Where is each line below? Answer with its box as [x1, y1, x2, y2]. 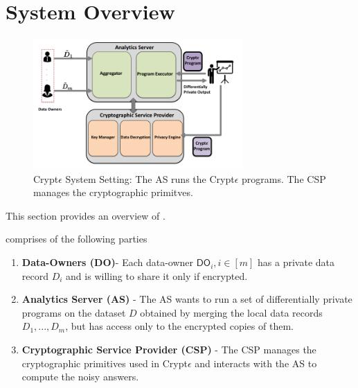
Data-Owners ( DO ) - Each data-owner [21, 255, 194, 270]
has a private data [258, 255, 335, 270]
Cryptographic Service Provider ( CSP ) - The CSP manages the [21, 342, 316, 357]
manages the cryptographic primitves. [33, 185, 193, 200]
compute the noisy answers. [21, 369, 139, 384]
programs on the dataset [21, 305, 126, 319]
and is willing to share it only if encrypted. [66, 268, 248, 283]
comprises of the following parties [6, 231, 147, 246]
